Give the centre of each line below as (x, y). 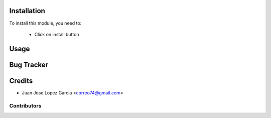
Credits (21, 81)
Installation (27, 11)
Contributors (25, 105)
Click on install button (57, 34)
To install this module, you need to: (45, 23)
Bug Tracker (29, 65)
